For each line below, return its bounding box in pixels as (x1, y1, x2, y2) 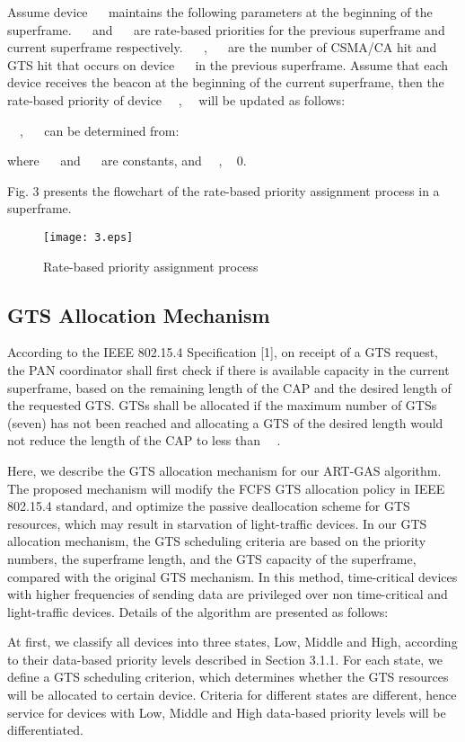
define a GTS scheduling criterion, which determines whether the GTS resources (7, 667, 449, 686)
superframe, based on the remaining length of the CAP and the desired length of (7, 378, 452, 397)
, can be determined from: (19, 121, 180, 139)
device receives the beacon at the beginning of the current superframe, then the (7, 73, 444, 92)
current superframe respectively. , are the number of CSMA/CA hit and (7, 38, 437, 57)
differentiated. (7, 720, 83, 739)
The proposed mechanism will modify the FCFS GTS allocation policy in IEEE (7, 478, 445, 497)
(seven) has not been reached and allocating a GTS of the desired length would (7, 413, 443, 432)
